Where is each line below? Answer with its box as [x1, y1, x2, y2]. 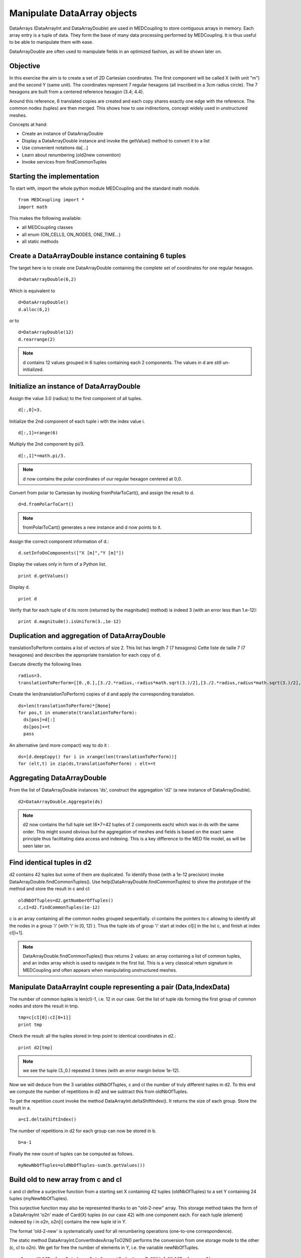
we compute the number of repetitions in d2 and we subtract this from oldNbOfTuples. [9, 1088, 188, 1094]
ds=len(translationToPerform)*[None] [18, 702, 111, 709]
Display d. [9, 584, 30, 590]
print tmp [18, 1021, 42, 1028]
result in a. [9, 1105, 31, 1111]
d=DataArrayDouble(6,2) [18, 277, 77, 282]
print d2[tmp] [18, 1045, 53, 1050]
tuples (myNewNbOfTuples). [9, 1196, 69, 1202]
